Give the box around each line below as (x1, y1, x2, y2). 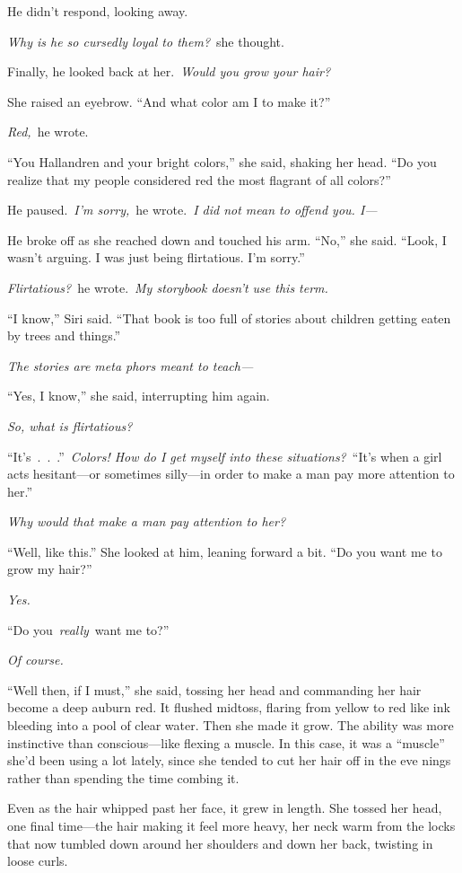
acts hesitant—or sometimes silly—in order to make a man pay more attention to (7, 464, 455, 483)
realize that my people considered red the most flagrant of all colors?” (7, 170, 391, 189)
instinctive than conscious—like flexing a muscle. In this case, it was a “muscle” (7, 733, 445, 752)
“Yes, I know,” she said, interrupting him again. (7, 386, 270, 405)
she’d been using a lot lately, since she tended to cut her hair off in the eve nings (7, 751, 451, 770)
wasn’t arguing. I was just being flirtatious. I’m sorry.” (7, 248, 305, 267)
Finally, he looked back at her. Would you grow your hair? (7, 62, 331, 81)
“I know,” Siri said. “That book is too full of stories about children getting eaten (7, 308, 451, 327)
